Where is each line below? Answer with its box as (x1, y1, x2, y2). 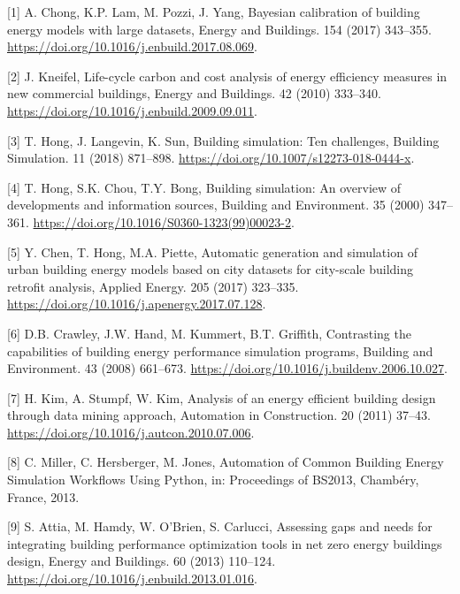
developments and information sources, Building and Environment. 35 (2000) (7, 195, 425, 214)
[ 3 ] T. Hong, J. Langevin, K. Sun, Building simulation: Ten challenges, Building (7, 131, 440, 149)
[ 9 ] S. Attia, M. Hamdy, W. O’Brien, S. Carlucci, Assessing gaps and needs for (7, 517, 433, 536)
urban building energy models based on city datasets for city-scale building (7, 260, 414, 278)
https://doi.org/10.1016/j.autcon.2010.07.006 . (7, 423, 255, 441)
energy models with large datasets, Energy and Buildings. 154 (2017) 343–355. (7, 19, 432, 38)
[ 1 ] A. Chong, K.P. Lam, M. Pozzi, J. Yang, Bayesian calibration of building (7, 3, 420, 20)
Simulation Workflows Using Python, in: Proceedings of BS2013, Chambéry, (7, 470, 419, 489)
